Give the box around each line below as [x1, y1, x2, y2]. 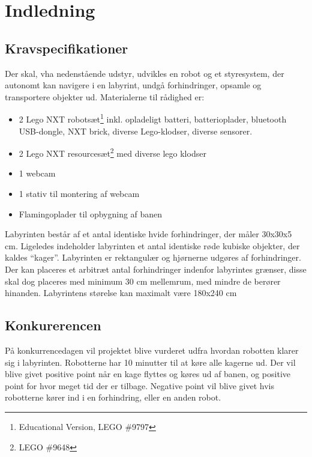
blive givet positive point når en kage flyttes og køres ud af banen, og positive [5, 368, 290, 380]
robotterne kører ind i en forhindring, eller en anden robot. [5, 391, 221, 404]
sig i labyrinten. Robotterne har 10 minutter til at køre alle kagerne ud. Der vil [5, 356, 296, 368]
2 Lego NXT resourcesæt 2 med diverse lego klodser [19, 145, 206, 159]
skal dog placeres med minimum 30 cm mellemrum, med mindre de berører [5, 274, 281, 287]
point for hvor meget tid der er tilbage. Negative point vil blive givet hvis [5, 379, 275, 392]
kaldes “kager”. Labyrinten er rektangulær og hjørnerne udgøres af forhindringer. [5, 251, 301, 264]
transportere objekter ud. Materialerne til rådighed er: [5, 90, 205, 103]
